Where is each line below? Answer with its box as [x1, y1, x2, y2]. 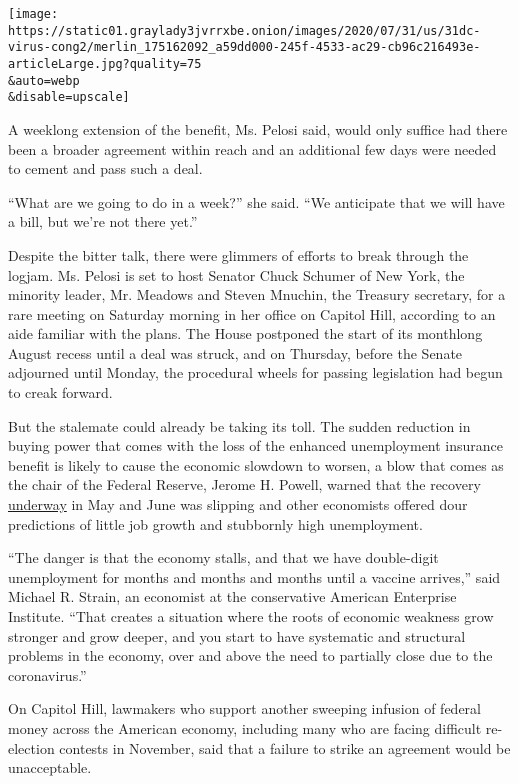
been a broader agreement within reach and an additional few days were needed [8, 138, 497, 159]
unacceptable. [8, 757, 92, 778]
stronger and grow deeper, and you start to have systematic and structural [8, 625, 466, 646]
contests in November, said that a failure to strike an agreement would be [59, 737, 511, 758]
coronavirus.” [8, 664, 87, 685]
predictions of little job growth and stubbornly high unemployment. [8, 513, 423, 534]
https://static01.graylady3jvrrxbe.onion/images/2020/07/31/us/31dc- [8, 23, 481, 38]
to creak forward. [8, 382, 113, 403]
